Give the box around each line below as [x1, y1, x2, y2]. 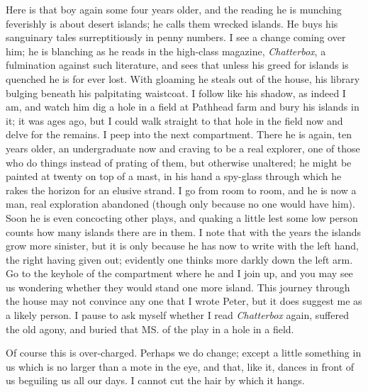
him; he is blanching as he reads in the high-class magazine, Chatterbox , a [6, 43, 326, 58]
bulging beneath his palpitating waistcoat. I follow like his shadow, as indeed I [6, 85, 346, 100]
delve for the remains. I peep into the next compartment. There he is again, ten [6, 127, 352, 142]
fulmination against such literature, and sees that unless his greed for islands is [6, 57, 349, 72]
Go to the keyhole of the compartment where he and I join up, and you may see [6, 266, 353, 281]
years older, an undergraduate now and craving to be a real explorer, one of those [6, 140, 360, 155]
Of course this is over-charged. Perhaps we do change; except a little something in [6, 345, 362, 360]
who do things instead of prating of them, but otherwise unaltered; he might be [6, 155, 352, 169]
